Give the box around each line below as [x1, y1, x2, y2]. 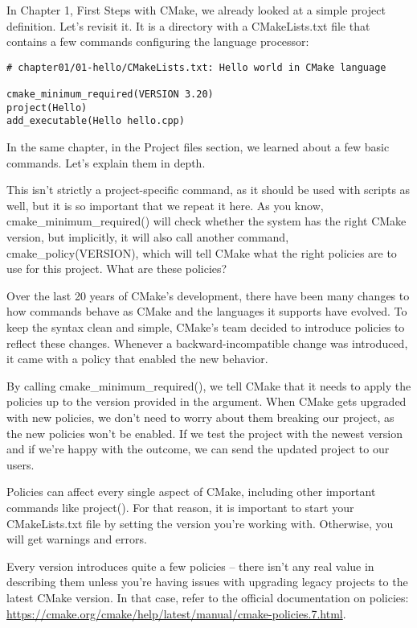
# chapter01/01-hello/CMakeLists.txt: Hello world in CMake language [6, 61, 386, 73]
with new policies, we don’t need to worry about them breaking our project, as [6, 408, 395, 425]
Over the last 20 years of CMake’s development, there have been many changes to [6, 287, 410, 304]
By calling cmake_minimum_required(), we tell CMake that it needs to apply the [6, 377, 411, 394]
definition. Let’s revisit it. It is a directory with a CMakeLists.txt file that [6, 17, 370, 34]
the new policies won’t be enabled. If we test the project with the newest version [6, 424, 403, 441]
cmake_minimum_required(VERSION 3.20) [6, 89, 214, 101]
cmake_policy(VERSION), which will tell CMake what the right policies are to [6, 244, 397, 261]
